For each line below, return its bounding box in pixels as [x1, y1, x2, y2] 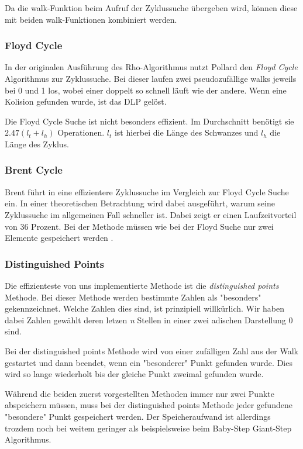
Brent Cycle [5, 163, 63, 177]
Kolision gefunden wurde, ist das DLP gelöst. [5, 95, 167, 108]
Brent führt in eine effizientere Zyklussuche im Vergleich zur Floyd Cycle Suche [5, 185, 289, 198]
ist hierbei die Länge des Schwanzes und [114, 126, 259, 139]
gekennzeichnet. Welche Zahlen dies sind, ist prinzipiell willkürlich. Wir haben [5, 302, 284, 315]
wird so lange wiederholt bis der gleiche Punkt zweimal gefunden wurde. [5, 368, 264, 380]
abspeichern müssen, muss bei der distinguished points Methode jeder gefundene [5, 399, 292, 411]
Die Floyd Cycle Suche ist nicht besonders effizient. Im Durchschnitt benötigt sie [5, 115, 294, 127]
